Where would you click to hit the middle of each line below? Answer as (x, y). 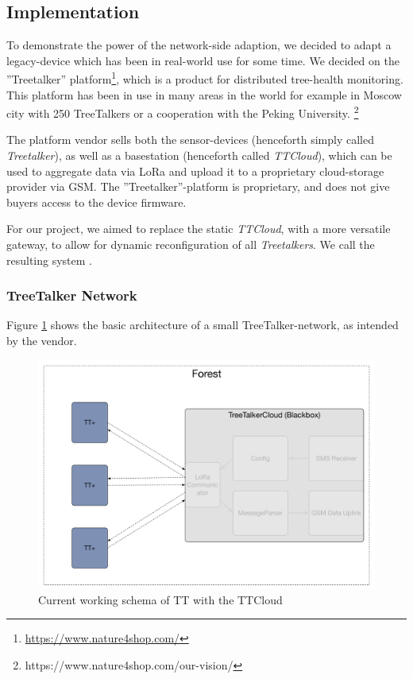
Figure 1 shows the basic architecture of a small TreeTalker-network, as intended (203, 325)
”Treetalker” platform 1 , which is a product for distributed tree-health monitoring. (205, 78)
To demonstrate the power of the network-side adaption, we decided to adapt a (199, 45)
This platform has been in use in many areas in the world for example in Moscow (204, 94)
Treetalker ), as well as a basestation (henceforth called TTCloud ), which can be (199, 155)
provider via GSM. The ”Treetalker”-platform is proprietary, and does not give (198, 186)
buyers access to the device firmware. (96, 202)
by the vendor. (42, 341)
